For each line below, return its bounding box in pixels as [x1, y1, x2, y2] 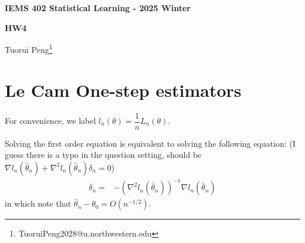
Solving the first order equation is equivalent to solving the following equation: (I [5, 137, 296, 149]
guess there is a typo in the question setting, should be [5, 148, 202, 161]
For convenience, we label [5, 114, 96, 127]
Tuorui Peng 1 [5, 42, 53, 55]
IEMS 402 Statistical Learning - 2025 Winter [5, 2, 191, 14]
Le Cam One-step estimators [5, 77, 242, 102]
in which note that [5, 197, 72, 210]
